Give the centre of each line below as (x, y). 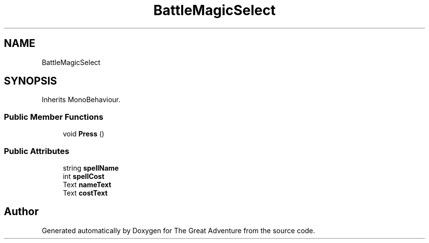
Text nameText (87, 184)
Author (21, 212)
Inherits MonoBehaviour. (81, 100)
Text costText (85, 193)
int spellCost (84, 176)
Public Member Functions (54, 117)
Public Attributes (37, 151)
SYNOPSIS (31, 81)
